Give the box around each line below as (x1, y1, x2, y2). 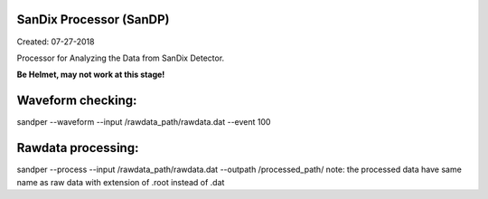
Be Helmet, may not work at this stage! (16, 69, 165, 81)
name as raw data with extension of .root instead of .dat (16, 176, 225, 187)
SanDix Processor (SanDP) (16, 12, 170, 27)
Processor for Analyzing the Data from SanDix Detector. (16, 52, 225, 63)
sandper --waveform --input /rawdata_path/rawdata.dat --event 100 (16, 117, 271, 128)
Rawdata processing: (16, 140, 139, 156)
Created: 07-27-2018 (16, 36, 95, 47)
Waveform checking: (16, 93, 137, 109)
